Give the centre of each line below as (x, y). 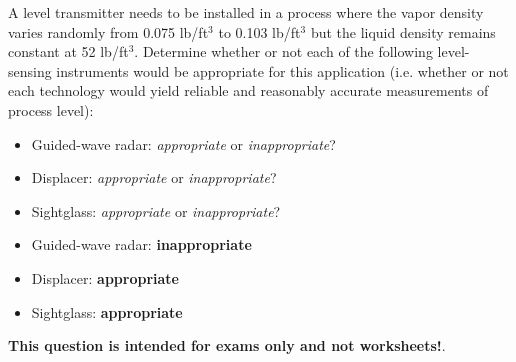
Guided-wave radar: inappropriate (141, 244)
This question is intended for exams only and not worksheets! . (227, 345)
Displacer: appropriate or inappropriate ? (154, 177)
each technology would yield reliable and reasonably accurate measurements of (248, 90)
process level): (51, 109)
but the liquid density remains (403, 31)
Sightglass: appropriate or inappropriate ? (156, 210)
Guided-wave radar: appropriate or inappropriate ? (183, 143)
